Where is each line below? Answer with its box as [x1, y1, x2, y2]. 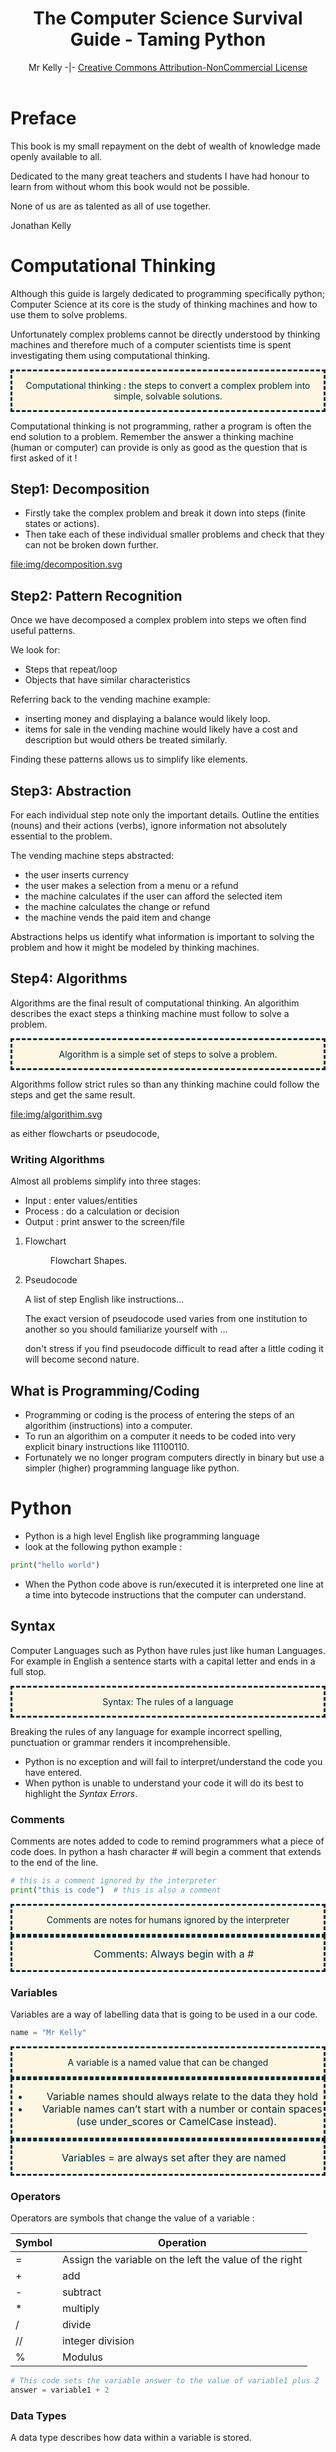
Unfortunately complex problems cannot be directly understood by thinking [10, 328, 321, 340]
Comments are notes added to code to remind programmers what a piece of [10, 1835, 325, 1847]
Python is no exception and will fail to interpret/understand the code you [24, 1755, 323, 1767]
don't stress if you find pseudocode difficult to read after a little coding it [24, 1343, 324, 1355]
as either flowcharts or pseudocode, [10, 1127, 160, 1139]
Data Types [10, 2408, 67, 2422]
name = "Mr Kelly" [10, 2027, 87, 2037]
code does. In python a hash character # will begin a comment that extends [10, 1845, 322, 1857]
